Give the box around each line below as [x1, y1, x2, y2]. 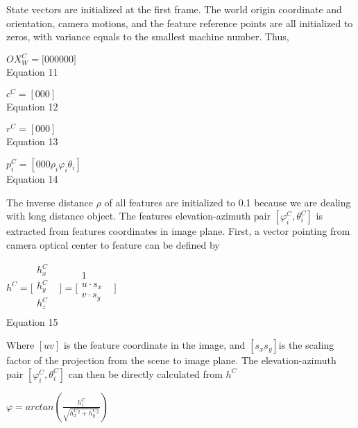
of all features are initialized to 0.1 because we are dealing [104, 195, 351, 209]
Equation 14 [6, 172, 58, 186]
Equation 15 [6, 314, 58, 329]
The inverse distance [6, 195, 94, 209]
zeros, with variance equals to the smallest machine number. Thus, [6, 29, 289, 44]
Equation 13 [6, 133, 58, 148]
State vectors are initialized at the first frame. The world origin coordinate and [6, 2, 342, 16]
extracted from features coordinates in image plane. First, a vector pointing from [6, 224, 350, 238]
